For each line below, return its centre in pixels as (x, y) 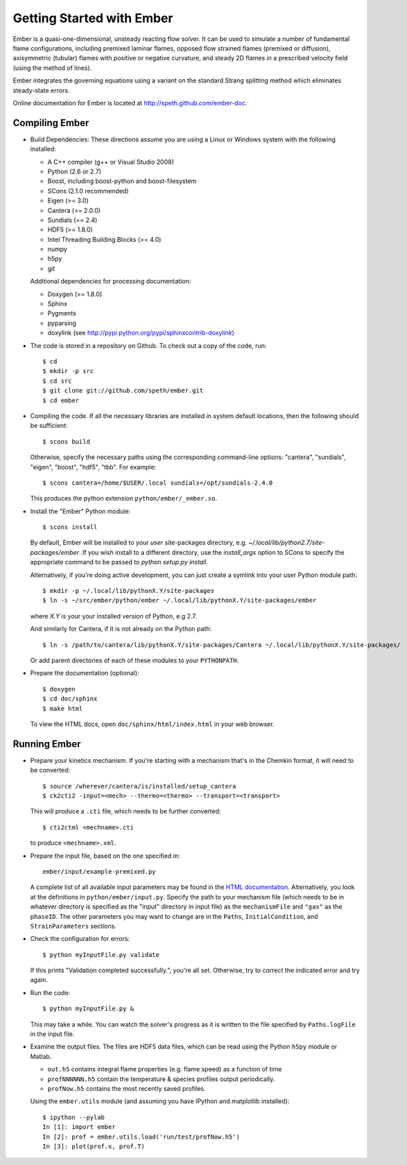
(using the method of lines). (52, 68)
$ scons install (70, 527)
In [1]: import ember (79, 1127)
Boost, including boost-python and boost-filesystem (122, 181)
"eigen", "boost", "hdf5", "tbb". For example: (93, 467)
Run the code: (50, 992)
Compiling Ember (51, 122)
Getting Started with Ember (93, 18)
